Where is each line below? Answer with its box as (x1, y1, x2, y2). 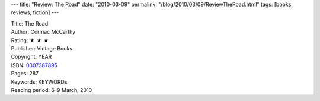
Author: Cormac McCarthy (11, 29, 76, 36)
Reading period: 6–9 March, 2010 (11, 86, 92, 93)
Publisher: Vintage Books (11, 45, 73, 52)
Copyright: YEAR (11, 53, 52, 61)
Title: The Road (11, 20, 49, 27)
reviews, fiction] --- (11, 9, 59, 16)
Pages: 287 (11, 70, 39, 77)
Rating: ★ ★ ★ (11, 36, 49, 44)
